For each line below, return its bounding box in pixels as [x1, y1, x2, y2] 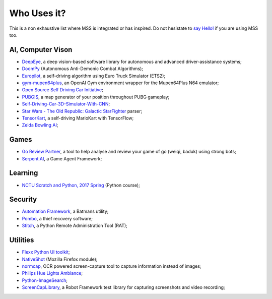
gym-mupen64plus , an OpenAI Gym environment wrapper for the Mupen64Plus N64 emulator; [22, 80, 219, 86]
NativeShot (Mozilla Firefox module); [22, 256, 98, 262]
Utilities [9, 236, 34, 245]
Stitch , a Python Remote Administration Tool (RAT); [22, 222, 128, 229]
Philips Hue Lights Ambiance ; [22, 270, 83, 276]
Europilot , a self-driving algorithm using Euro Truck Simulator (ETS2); [22, 73, 166, 79]
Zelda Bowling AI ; [22, 122, 58, 128]
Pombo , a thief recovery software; [22, 215, 93, 221]
